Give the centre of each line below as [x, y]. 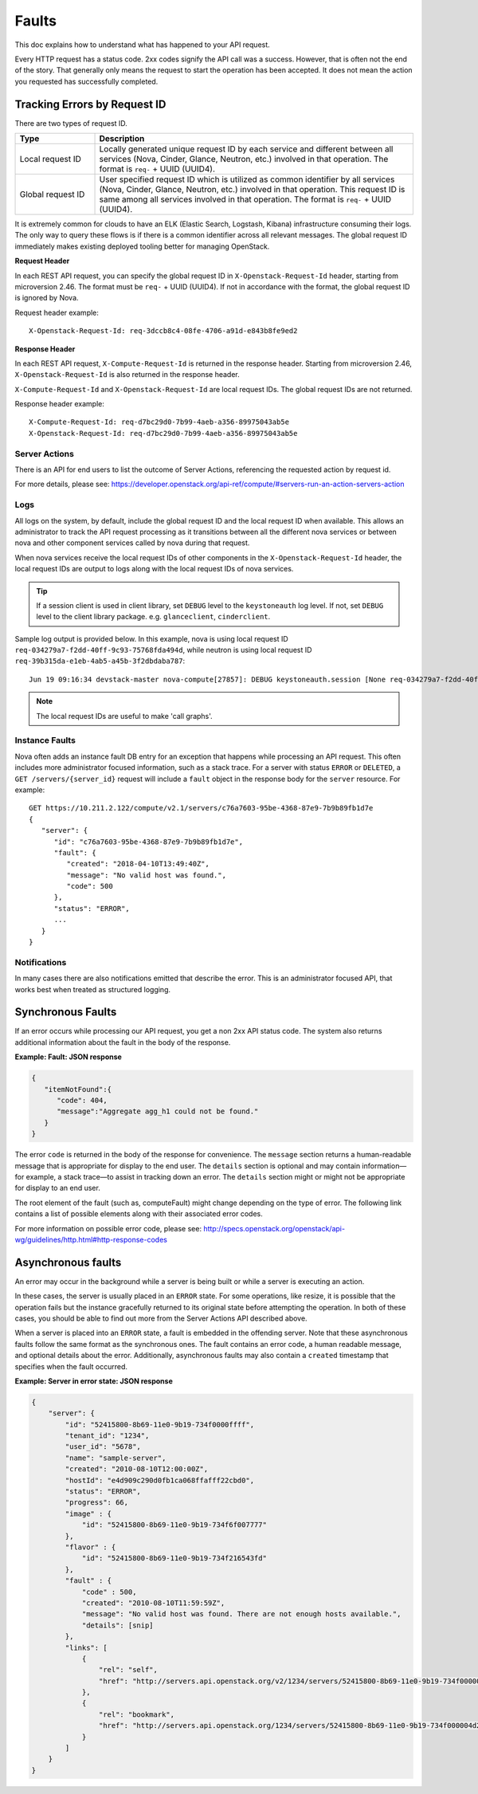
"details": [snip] [118, 1625]
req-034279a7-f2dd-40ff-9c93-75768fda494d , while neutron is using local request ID [163, 650]
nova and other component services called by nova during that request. [132, 543]
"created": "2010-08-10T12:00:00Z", [137, 1469]
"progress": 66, [97, 1503]
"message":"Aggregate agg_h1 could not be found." [158, 1111]
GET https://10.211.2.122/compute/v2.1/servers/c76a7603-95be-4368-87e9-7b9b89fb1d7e [201, 808]
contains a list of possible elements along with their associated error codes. [139, 1214]
